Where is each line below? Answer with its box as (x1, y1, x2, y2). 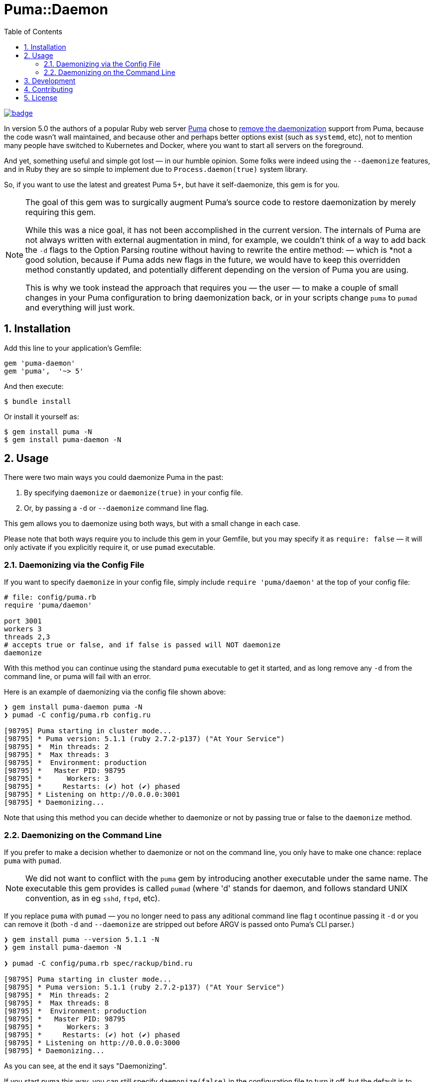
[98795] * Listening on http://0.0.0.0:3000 (4, 1038, 180, 1047)
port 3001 (4, 617, 42, 625)
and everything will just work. (25, 302, 135, 312)
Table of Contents (4, 27, 63, 36)
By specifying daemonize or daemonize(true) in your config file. (24, 488, 243, 497)
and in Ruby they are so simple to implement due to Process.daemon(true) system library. (4, 164, 308, 173)
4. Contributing (24, 84, 73, 93)
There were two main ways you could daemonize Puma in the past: (4, 473, 224, 482)
